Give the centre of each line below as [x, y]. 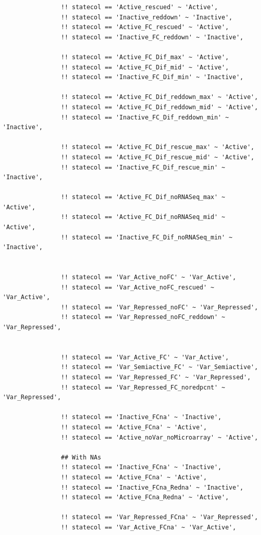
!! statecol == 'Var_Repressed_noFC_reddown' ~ [143, 317]
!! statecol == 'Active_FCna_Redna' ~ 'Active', [145, 497]
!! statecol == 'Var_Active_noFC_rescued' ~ [138, 287]
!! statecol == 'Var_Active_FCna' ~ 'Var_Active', [149, 527]
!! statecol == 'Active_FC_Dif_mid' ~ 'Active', [145, 67]
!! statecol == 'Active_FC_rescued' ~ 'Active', [145, 27]
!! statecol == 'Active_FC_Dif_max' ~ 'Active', [145, 57]
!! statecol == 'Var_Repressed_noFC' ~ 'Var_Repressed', [160, 307]
